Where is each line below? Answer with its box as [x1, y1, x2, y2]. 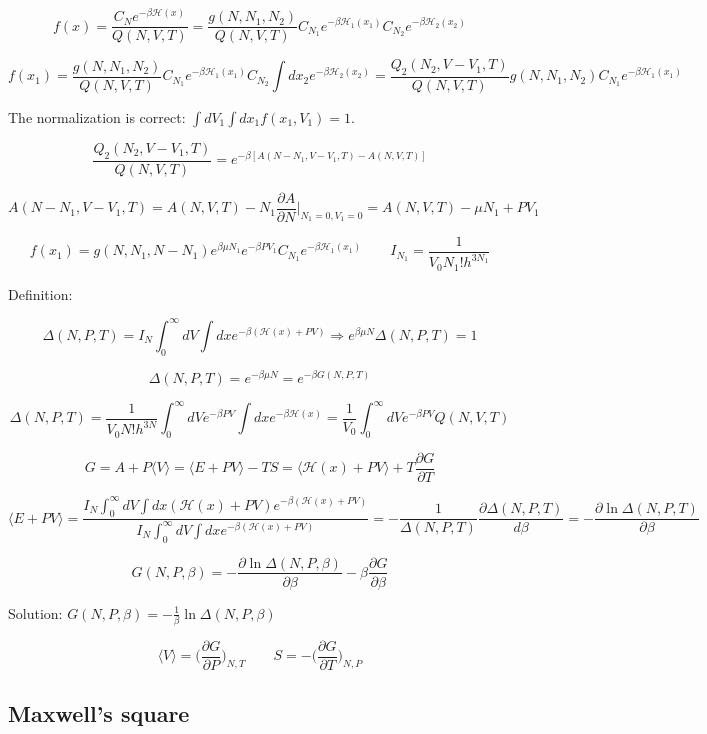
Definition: [8, 283, 73, 304]
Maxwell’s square [8, 698, 190, 729]
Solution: [8, 602, 63, 623]
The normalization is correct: [8, 106, 186, 127]
